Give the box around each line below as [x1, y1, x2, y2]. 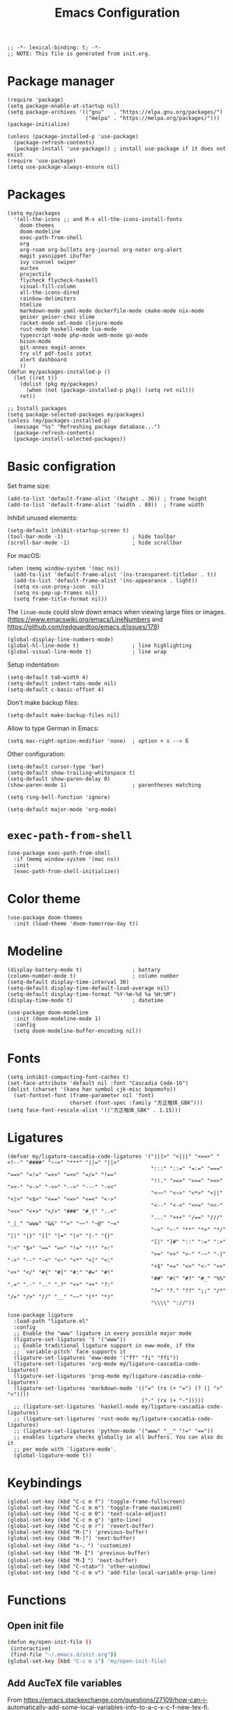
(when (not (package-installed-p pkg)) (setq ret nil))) [25, 387, 195, 394]
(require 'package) [7, 96, 64, 104]
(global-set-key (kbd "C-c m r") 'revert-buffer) [7, 1522, 155, 1529]
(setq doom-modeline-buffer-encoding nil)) [13, 1027, 142, 1034]
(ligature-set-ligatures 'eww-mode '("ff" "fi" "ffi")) [13, 1354, 179, 1361]
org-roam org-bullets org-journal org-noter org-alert [20, 246, 183, 254]
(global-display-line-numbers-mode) [7, 636, 114, 643]
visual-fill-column [20, 283, 77, 290]
